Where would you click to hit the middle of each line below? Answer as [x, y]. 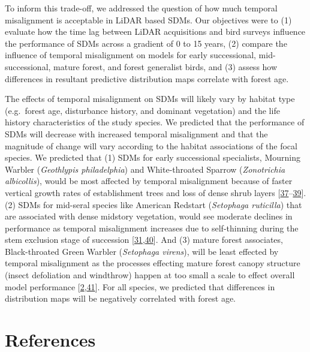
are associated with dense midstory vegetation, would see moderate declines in [149, 216]
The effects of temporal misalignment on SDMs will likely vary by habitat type [150, 99]
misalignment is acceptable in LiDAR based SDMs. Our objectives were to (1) [148, 19]
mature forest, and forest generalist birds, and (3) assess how [165, 66]
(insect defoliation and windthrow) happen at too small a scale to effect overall [150, 275]
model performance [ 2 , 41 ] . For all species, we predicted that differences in [140, 286]
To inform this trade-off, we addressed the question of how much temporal [141, 8]
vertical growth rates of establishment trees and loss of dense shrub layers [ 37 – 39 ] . [156, 192]
